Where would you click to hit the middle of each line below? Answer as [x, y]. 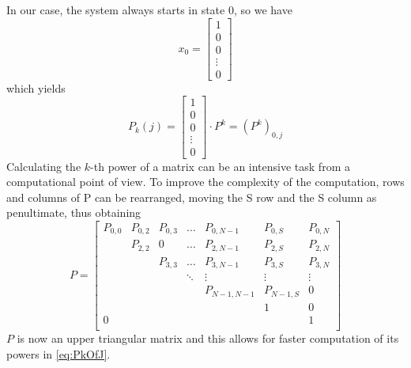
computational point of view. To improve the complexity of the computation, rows [205, 182]
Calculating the [44, 166]
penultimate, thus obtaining [74, 212]
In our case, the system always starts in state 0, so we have [149, 9]
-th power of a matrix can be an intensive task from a [220, 166]
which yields [36, 87]
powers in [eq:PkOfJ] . [58, 353]
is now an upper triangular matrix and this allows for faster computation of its [208, 338]
